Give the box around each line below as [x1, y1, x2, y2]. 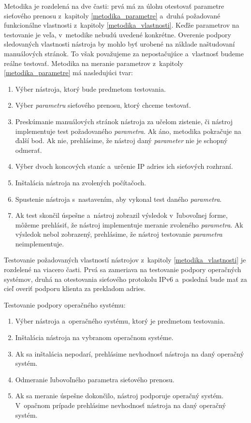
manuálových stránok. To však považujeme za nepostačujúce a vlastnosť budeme [4, 48, 244, 58]
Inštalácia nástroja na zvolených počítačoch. [15, 177, 146, 187]
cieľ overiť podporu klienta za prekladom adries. [4, 283, 146, 293]
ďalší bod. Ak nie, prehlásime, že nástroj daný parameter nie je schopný [15, 135, 228, 146]
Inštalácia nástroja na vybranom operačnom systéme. [15, 332, 174, 342]
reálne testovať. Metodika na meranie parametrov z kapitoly [4, 58, 183, 68]
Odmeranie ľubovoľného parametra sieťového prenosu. [15, 374, 175, 384]
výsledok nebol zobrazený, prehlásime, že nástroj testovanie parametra [15, 229, 222, 239]
